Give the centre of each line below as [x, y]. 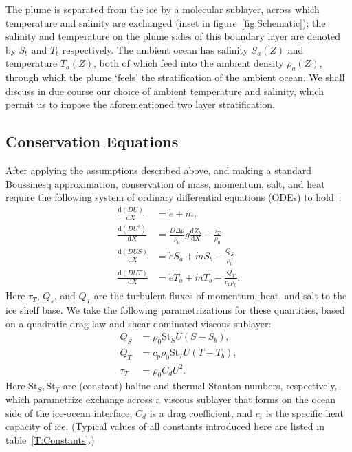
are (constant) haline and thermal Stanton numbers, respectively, [200, 386]
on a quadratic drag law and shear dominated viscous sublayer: [139, 323]
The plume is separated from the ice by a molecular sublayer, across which [163, 9]
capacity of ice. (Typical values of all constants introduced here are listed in [165, 426]
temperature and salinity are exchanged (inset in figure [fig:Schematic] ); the [166, 22]
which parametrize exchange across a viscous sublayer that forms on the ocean [171, 399]
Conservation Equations [92, 141]
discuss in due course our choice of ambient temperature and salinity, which [165, 90]
